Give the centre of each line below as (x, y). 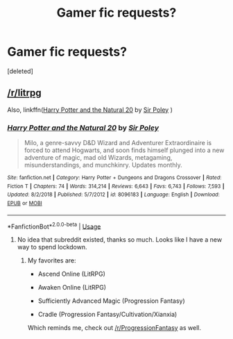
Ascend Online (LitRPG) (72, 274)
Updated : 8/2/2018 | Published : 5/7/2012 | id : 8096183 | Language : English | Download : (113, 195)
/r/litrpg (24, 93)
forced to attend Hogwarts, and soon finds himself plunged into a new (124, 150)
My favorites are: (52, 261)
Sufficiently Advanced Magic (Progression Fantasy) (111, 301)
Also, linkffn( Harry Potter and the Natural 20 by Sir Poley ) (90, 110)
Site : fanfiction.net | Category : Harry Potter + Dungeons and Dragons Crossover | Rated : (114, 178)
